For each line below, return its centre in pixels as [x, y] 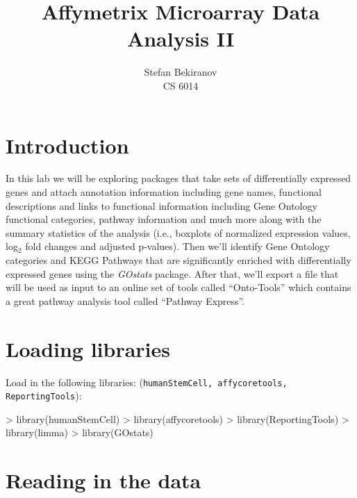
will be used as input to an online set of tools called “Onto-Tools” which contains [178, 287]
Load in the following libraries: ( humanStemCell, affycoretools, [147, 382]
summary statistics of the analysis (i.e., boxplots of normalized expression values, [178, 232]
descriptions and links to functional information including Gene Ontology [161, 205]
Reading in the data [103, 480]
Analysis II [181, 39]
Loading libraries [88, 348]
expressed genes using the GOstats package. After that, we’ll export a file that [172, 273]
